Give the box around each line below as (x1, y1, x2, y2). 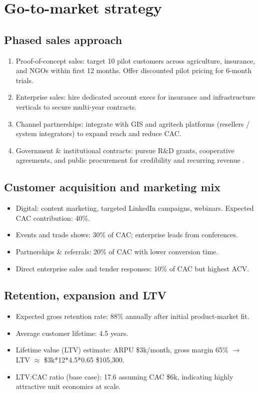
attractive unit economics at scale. (15, 381, 121, 391)
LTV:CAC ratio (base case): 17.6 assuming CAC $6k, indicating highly (15, 371, 233, 381)
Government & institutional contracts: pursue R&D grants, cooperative (15, 145, 234, 155)
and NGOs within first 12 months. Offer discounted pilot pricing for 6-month (15, 65, 251, 76)
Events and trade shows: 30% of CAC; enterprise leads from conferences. (15, 229, 238, 240)
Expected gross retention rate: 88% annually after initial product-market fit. (15, 311, 249, 321)
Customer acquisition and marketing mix (4, 179, 220, 195)
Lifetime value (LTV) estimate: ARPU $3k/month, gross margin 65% (15, 344, 228, 355)
